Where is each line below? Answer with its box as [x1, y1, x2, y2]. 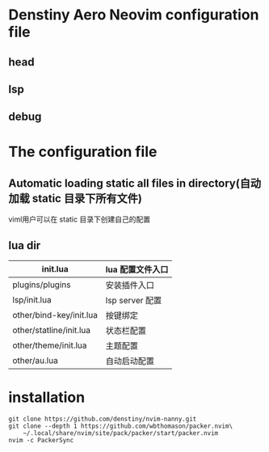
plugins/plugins [12, 279, 71, 290]
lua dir [8, 239, 41, 252]
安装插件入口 [105, 280, 155, 291]
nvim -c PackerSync [8, 437, 74, 445]
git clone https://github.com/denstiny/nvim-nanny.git [8, 415, 197, 424]
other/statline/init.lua [12, 325, 91, 336]
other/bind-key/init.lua [12, 310, 99, 321]
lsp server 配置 [105, 295, 162, 306]
